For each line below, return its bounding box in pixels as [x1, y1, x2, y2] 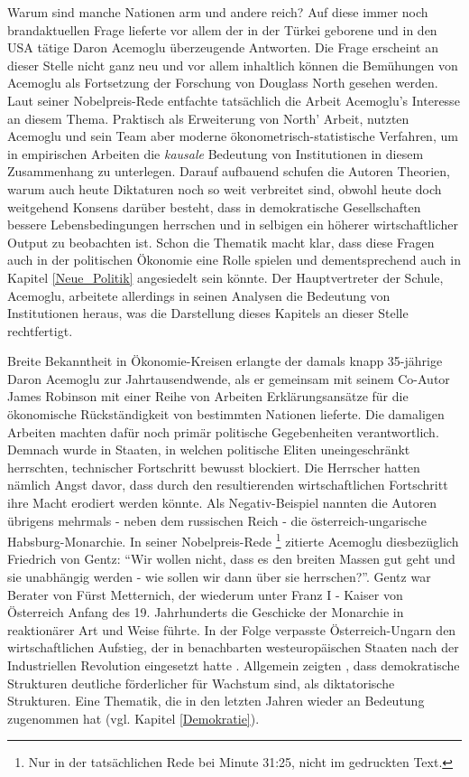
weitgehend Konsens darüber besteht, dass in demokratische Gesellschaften [7, 197, 421, 216]
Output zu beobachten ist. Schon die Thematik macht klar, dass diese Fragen [7, 232, 435, 251]
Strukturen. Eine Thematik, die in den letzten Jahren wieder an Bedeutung [7, 691, 425, 710]
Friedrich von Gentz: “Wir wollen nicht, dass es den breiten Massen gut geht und [7, 549, 455, 568]
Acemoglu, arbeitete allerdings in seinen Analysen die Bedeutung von [7, 286, 391, 304]
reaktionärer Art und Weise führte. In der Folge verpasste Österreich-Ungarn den [7, 620, 456, 639]
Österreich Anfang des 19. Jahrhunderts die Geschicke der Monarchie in [7, 603, 404, 622]
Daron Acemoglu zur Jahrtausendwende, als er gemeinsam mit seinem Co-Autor [7, 369, 450, 388]
